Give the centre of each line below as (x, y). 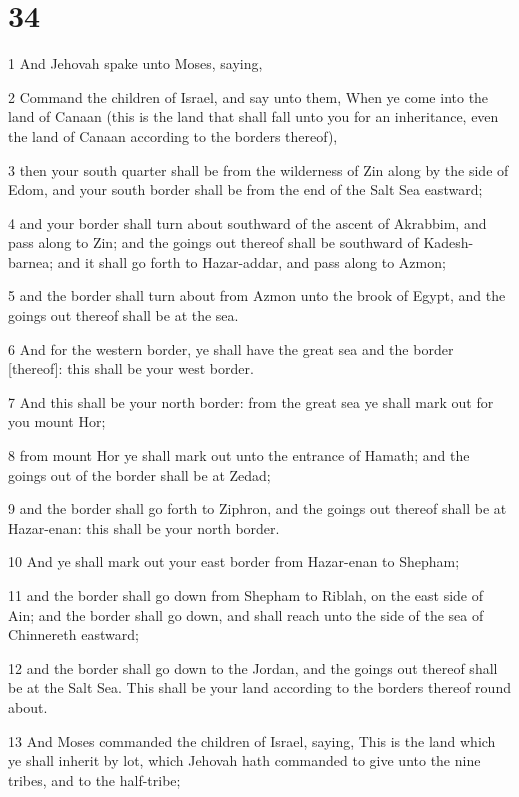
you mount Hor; (57, 421)
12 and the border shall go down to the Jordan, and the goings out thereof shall (253, 667)
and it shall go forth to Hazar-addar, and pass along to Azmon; (251, 261)
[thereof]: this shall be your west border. (131, 368)
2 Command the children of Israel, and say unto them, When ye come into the (248, 96)
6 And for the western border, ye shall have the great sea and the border (231, 348)
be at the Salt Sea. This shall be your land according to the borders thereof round (259, 687)
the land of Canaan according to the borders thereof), (173, 135)
